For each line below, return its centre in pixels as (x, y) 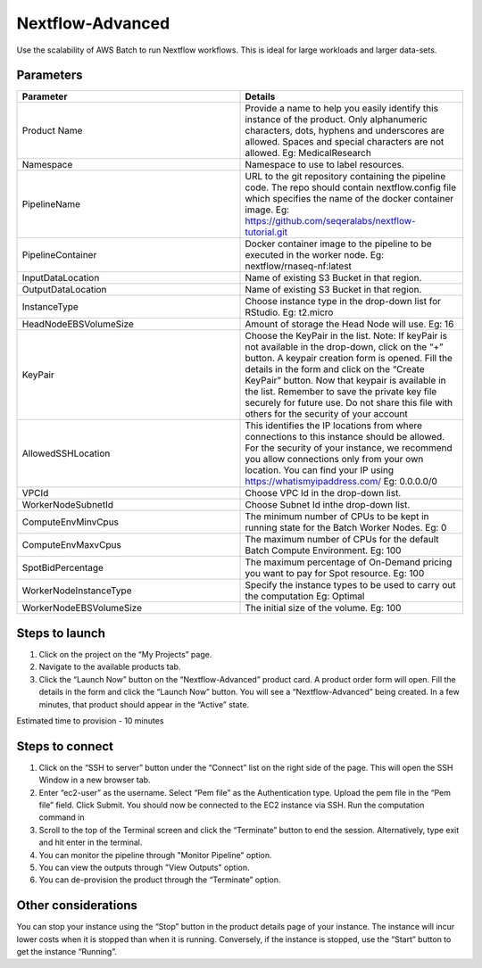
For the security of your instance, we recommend (349, 448)
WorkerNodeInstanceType (77, 591)
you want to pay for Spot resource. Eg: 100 (335, 574)
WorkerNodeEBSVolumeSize (82, 608)
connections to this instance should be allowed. (345, 437)
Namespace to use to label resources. (325, 165)
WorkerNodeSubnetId (67, 505)
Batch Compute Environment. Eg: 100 (323, 550)
